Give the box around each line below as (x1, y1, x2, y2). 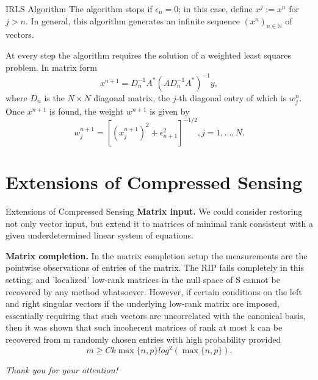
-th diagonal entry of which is (176, 91, 287, 104)
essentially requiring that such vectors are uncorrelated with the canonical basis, (5, 309, 306, 321)
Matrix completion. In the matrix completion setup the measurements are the (5, 249, 308, 262)
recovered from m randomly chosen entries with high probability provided (5, 332, 281, 345)
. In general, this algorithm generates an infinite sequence (25, 14, 240, 27)
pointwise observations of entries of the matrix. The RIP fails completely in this (5, 261, 305, 274)
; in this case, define (178, 2, 253, 15)
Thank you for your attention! (5, 363, 118, 376)
